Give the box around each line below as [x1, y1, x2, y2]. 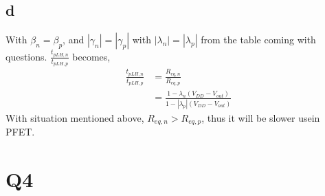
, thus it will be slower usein [201, 110, 320, 124]
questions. [5, 49, 47, 63]
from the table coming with [201, 32, 316, 47]
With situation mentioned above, [5, 110, 144, 124]
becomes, [72, 49, 111, 63]
